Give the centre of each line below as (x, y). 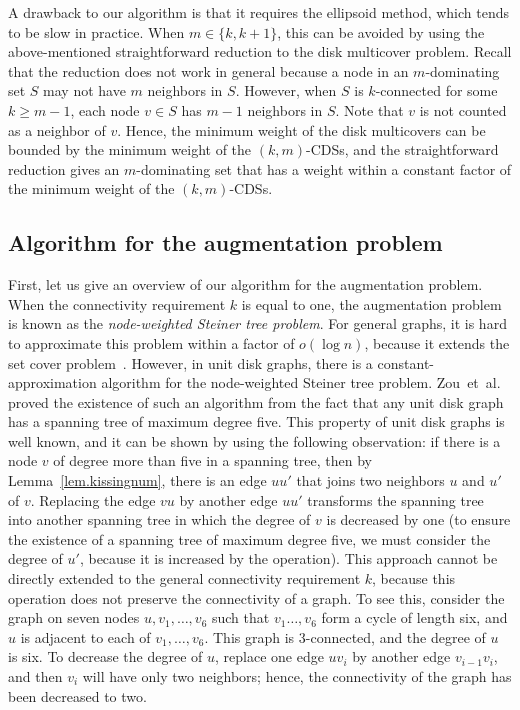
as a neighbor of (57, 129)
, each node (105, 109)
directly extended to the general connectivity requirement (184, 578)
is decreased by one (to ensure (418, 519)
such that (240, 617)
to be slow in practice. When (96, 31)
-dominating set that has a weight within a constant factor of (324, 168)
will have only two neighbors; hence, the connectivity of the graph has (297, 676)
